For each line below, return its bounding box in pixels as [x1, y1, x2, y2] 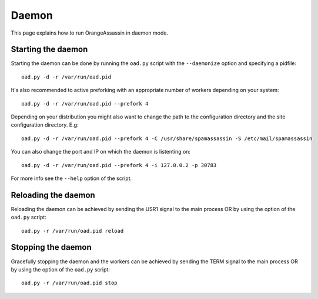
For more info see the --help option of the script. [11, 175, 132, 182]
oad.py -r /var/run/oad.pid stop [21, 280, 118, 287]
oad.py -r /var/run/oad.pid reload [21, 227, 124, 234]
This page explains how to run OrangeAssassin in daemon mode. [11, 29, 169, 36]
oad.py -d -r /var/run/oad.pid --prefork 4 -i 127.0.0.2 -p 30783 [21, 162, 217, 168]
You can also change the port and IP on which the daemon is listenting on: [11, 148, 191, 155]
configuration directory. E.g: [11, 121, 79, 128]
